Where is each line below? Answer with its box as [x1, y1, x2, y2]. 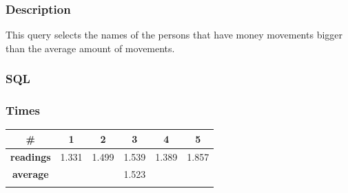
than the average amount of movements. [6, 41, 175, 55]
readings [10, 149, 51, 163]
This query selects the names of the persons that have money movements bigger [6, 27, 343, 42]
